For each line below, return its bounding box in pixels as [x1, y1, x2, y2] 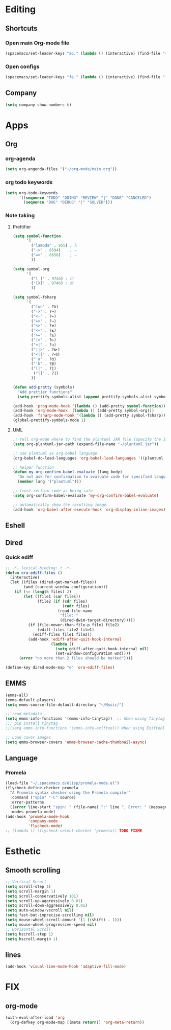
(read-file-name [58, 608, 93, 613]
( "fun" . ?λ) [31, 304, 59, 309]
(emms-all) [5, 693, 28, 698]
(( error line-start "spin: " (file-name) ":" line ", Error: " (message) [10, 804, 169, 810]
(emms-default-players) [5, 697, 56, 702]
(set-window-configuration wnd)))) [55, 651, 131, 656]
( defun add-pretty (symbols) [12, 384, 75, 390]
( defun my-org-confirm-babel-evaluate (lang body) [12, 469, 123, 475]
